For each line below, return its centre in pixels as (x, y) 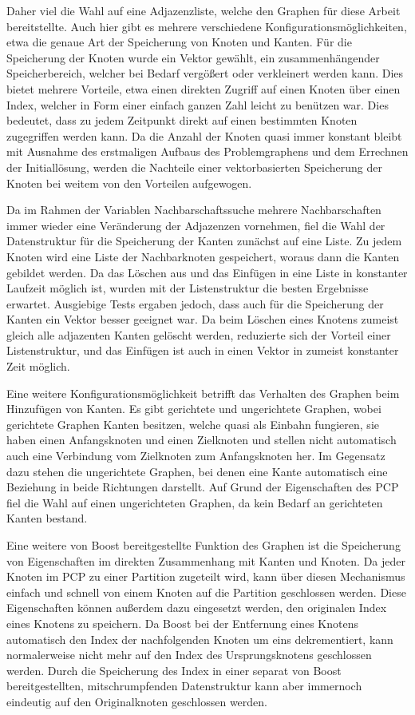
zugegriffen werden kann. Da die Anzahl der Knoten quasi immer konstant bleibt (204, 135)
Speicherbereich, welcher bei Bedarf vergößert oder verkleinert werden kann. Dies (205, 73)
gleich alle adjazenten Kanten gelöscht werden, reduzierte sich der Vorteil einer (199, 334)
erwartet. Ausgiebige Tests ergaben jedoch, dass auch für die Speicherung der (195, 303)
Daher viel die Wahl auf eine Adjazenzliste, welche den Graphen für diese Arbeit (204, 10)
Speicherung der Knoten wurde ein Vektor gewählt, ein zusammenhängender (193, 57)
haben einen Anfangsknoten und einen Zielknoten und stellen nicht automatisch (202, 440)
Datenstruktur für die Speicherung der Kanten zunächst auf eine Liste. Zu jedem (204, 241)
